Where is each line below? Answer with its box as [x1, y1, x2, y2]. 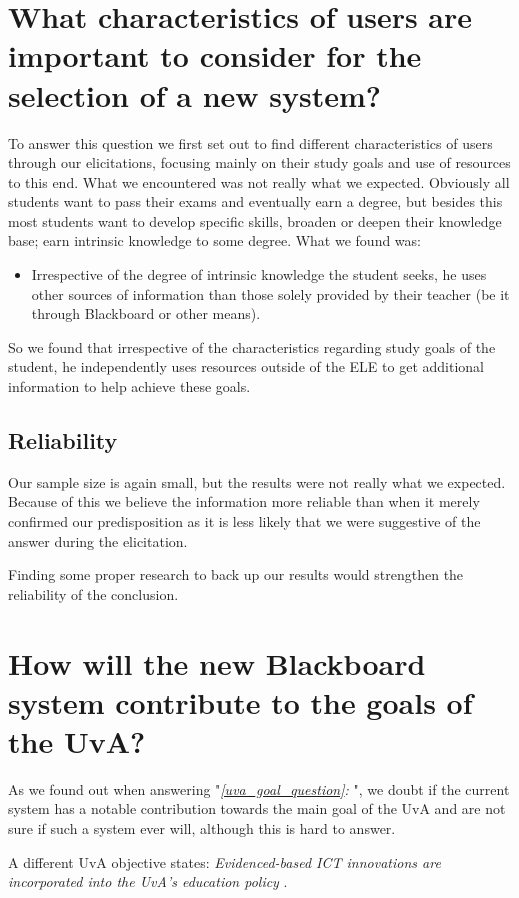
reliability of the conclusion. [8, 583, 179, 604]
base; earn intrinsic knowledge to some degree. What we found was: [8, 230, 421, 251]
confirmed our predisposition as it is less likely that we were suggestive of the [8, 511, 481, 532]
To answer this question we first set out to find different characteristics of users [8, 132, 493, 153]
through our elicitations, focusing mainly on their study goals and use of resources [8, 152, 511, 173]
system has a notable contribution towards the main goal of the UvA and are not [8, 798, 506, 819]
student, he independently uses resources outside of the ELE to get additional [8, 356, 484, 377]
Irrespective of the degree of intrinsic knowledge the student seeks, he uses [31, 264, 487, 285]
